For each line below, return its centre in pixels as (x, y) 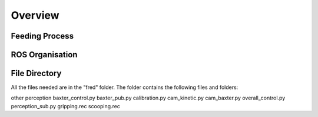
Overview (35, 15)
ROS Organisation (44, 55)
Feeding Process (42, 36)
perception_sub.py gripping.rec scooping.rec (66, 106)
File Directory (36, 73)
